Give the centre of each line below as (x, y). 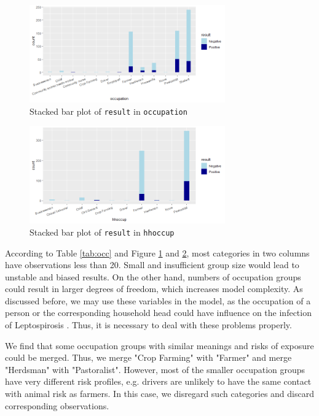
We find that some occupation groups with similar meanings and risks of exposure (159, 345)
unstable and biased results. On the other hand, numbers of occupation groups (153, 276)
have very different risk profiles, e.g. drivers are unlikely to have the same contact (158, 381)
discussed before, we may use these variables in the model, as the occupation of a (158, 300)
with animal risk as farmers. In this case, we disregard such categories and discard (159, 394)
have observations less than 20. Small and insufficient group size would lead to (152, 265)
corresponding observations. (57, 405)
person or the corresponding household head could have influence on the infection (158, 313)
